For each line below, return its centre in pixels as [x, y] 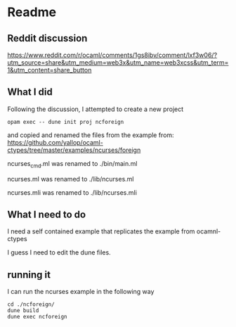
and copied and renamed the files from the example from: [91, 135]
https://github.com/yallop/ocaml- [55, 142]
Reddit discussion [47, 38]
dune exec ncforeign [38, 317]
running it [29, 275]
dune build [23, 311]
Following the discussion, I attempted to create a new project [96, 109]
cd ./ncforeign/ [31, 304]
